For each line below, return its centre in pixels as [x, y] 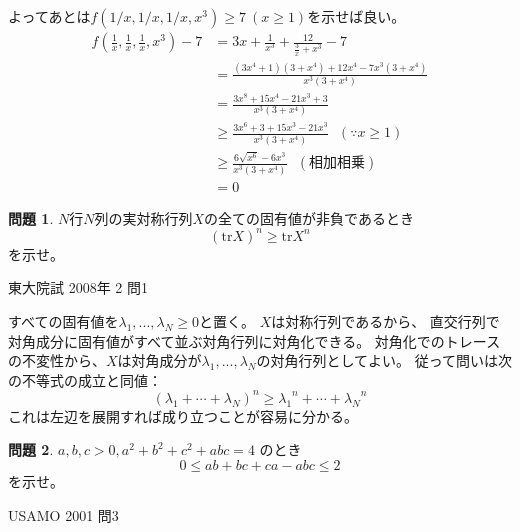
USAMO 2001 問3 [63, 514]
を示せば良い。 [356, 16]
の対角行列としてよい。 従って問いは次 [384, 360]
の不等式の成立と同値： [85, 379]
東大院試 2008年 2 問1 [78, 287]
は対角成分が [159, 360]
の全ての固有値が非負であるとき [309, 217]
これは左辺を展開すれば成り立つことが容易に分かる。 [183, 415]
